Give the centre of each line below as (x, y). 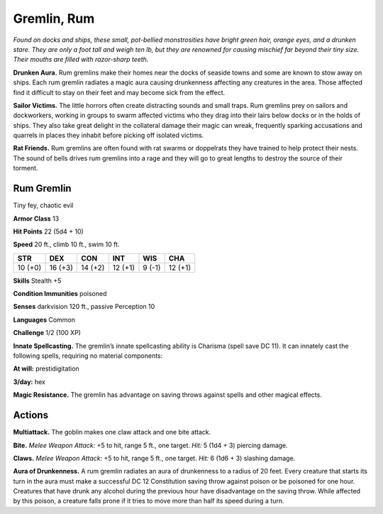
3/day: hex (29, 382)
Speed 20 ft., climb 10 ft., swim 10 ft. (66, 244)
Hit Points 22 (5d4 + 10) (49, 231)
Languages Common (44, 319)
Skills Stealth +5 (37, 280)
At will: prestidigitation (46, 368)
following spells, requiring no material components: (88, 356)
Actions (31, 415)
